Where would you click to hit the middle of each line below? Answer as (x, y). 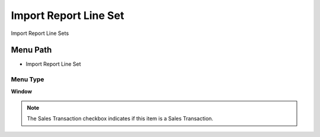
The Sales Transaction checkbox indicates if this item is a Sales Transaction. (120, 119)
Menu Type (28, 79)
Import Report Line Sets (40, 33)
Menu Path (31, 50)
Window (22, 91)
